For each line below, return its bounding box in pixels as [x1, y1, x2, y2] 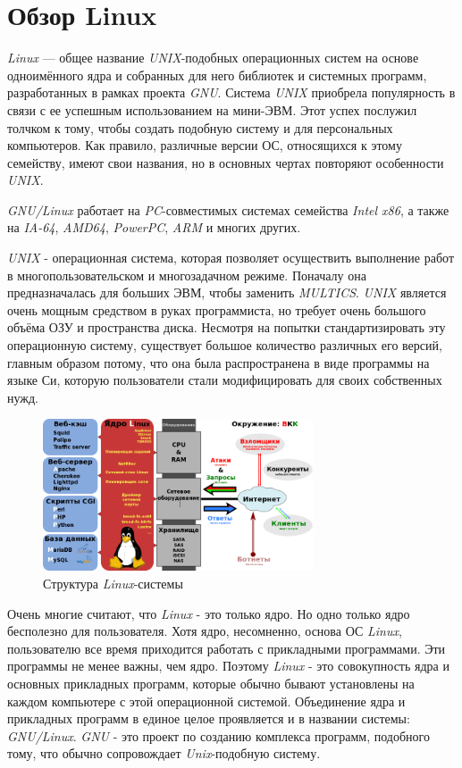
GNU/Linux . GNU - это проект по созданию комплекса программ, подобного [7, 726, 430, 745]
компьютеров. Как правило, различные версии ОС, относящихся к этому [7, 136, 402, 154]
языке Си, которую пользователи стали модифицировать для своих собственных [7, 371, 442, 389]
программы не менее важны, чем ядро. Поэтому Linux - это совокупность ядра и [7, 656, 449, 675]
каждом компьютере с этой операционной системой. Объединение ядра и [7, 691, 406, 710]
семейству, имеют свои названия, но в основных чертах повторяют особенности [7, 153, 444, 171]
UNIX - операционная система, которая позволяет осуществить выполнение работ [7, 248, 454, 267]
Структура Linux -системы [43, 574, 183, 593]
